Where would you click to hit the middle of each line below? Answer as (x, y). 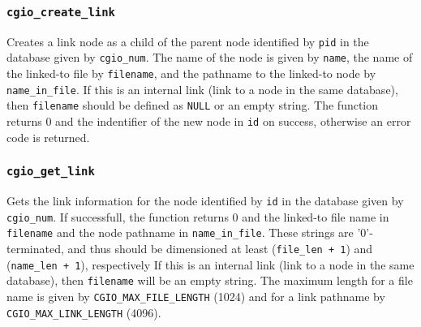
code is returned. (48, 137)
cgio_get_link (51, 172)
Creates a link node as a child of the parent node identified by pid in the (188, 41)
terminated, (35, 249)
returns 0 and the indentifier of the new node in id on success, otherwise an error (209, 121)
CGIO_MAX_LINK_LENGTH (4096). (84, 312)
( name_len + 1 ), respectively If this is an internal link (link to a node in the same (210, 264)
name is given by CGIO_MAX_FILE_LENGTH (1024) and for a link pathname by (196, 297)
